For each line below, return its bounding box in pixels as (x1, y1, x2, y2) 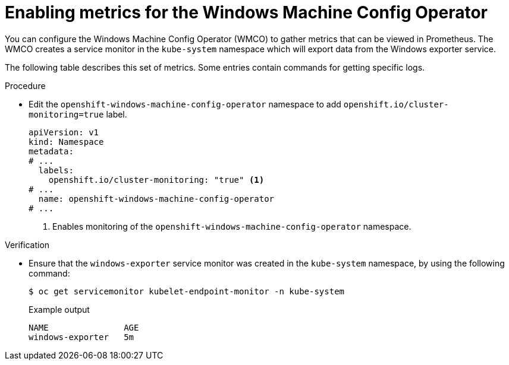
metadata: (29, 146, 74, 156)
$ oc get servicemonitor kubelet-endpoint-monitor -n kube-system (29, 286, 345, 296)
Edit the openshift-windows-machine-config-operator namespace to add (29, 99, 341, 109)
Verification (5, 239, 50, 250)
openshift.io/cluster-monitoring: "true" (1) (48, 174, 265, 185)
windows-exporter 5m (29, 332, 134, 342)
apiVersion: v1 (29, 127, 99, 137)
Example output (29, 304, 90, 315)
